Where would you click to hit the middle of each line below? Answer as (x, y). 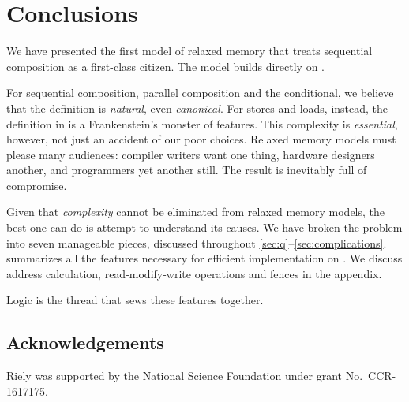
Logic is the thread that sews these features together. (135, 300)
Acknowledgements (85, 342)
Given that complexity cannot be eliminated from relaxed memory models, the (195, 212)
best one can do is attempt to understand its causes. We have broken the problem (204, 227)
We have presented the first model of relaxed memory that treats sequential (189, 51)
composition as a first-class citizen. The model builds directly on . (166, 66)
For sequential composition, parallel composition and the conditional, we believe (200, 93)
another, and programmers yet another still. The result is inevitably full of (187, 170)
